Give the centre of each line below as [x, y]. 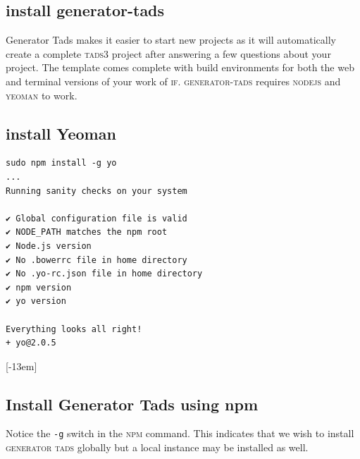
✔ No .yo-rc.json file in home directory [104, 274]
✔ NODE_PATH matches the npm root [87, 232]
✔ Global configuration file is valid [97, 218]
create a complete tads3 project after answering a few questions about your [168, 53]
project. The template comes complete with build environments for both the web [180, 67]
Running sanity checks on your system [97, 191]
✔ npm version [39, 287]
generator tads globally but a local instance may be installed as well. [157, 447]
